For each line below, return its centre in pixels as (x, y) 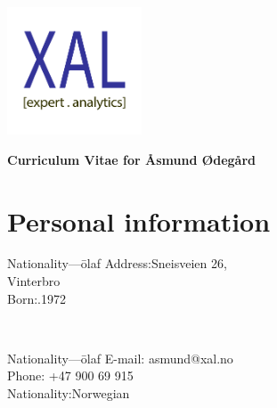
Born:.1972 (37, 298)
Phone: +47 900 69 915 (70, 375)
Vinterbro (34, 281)
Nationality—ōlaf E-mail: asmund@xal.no (120, 358)
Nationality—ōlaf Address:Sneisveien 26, (117, 263)
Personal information (139, 220)
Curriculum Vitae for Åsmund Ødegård (132, 159)
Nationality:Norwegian (69, 393)
